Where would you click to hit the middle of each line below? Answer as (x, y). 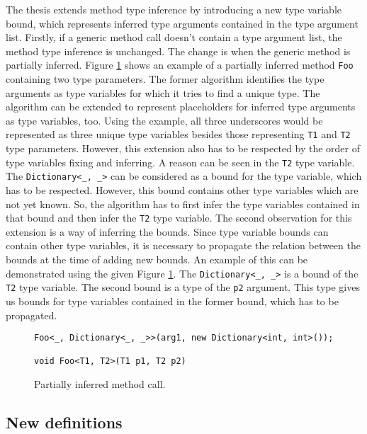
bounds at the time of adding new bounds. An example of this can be (157, 259)
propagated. (32, 315)
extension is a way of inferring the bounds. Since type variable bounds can (167, 231)
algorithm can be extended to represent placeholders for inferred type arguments (181, 107)
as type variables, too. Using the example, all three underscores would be (164, 120)
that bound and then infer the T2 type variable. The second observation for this (179, 218)
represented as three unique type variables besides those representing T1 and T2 (178, 134)
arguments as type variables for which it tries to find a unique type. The (163, 92)
